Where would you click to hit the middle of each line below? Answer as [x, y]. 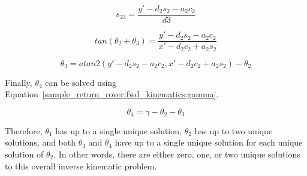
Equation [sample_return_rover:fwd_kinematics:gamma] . [112, 94]
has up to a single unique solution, [118, 130]
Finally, [19, 82]
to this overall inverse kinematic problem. [81, 166]
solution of [24, 154]
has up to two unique [234, 130]
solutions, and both [40, 142]
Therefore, [24, 130]
